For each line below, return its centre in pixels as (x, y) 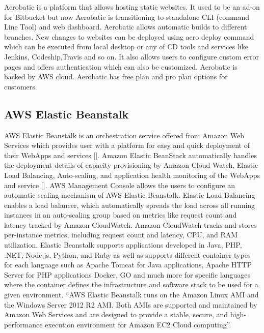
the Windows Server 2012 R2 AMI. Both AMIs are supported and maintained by (131, 304)
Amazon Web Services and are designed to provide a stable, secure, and (116, 314)
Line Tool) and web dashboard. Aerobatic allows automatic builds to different (126, 27)
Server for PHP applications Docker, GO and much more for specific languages (127, 274)
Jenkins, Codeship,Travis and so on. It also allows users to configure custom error (132, 56)
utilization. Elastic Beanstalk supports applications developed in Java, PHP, (123, 245)
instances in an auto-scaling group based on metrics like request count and (121, 215)
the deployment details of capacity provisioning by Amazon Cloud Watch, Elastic (131, 165)
